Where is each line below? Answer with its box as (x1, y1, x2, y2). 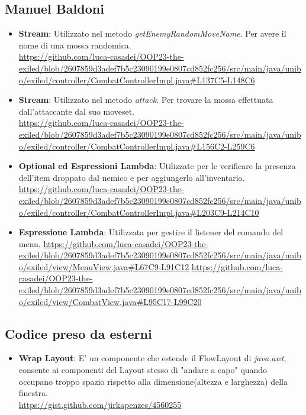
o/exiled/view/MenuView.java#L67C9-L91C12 (18, 260, 189, 273)
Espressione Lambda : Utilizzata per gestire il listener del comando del (18, 226, 284, 238)
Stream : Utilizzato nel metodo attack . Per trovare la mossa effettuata (18, 93, 273, 106)
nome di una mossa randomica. (18, 38, 131, 51)
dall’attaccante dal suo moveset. (18, 105, 135, 117)
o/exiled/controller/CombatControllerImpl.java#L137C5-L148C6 (18, 73, 255, 86)
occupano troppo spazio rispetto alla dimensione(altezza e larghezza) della (18, 375, 288, 387)
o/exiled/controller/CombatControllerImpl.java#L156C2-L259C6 (18, 140, 255, 152)
